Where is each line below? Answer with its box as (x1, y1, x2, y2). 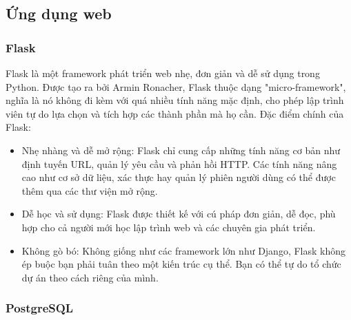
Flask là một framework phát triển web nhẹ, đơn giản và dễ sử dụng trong (6, 66, 320, 80)
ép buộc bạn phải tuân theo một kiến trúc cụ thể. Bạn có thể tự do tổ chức (21, 257, 341, 271)
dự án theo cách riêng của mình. (21, 270, 159, 284)
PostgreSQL (6, 299, 74, 317)
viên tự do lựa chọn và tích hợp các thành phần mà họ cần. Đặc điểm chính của (6, 106, 344, 120)
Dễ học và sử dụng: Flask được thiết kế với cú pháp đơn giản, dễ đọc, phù (21, 206, 336, 221)
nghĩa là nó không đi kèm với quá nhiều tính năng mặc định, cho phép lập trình (6, 93, 344, 107)
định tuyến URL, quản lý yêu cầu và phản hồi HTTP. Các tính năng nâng (21, 156, 337, 171)
